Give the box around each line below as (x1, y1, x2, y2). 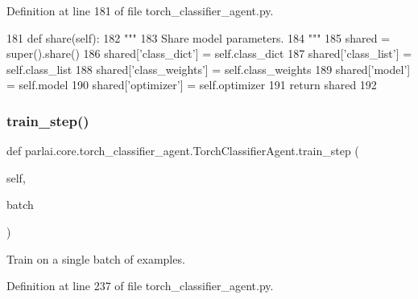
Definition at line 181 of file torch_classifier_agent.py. (6, 2, 274, 18)
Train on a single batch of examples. (6, 250, 185, 267)
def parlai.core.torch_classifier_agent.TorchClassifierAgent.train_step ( (6, 142, 359, 159)
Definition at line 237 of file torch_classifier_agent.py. (6, 277, 274, 294)
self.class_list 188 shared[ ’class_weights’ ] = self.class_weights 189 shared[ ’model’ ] (6, 60, 411, 77)
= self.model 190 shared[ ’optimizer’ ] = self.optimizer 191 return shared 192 (6, 76, 377, 93)
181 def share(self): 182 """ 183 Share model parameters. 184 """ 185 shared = (6, 29, 391, 46)
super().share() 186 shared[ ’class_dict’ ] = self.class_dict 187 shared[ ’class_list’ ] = (6, 45, 412, 62)
